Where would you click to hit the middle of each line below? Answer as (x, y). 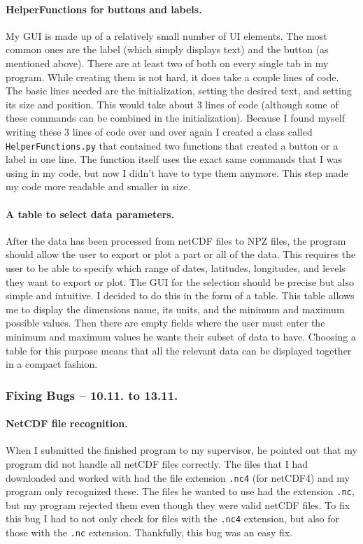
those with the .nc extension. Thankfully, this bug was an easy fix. (149, 532)
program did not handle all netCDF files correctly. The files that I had (157, 463)
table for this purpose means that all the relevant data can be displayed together (179, 350)
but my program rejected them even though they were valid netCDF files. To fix (178, 504)
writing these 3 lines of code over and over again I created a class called (159, 131)
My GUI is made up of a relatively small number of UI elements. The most (166, 35)
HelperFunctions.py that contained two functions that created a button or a (172, 145)
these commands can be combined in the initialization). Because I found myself (176, 118)
